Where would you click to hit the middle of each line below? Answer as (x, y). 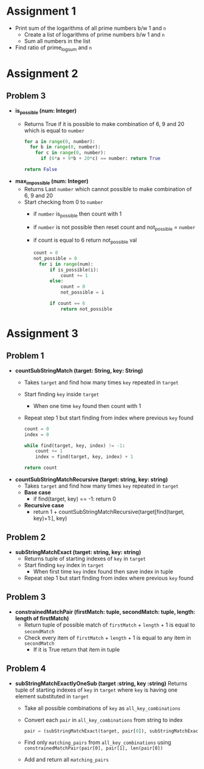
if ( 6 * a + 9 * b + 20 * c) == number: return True (100, 159)
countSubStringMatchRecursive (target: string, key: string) (91, 480)
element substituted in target (52, 696)
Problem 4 (26, 669)
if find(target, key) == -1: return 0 (75, 499)
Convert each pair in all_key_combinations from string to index (104, 720)
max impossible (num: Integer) (52, 182)
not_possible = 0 (55, 258)
